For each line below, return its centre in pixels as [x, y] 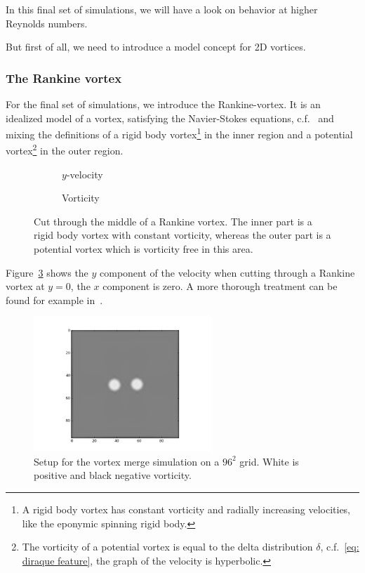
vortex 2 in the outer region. [65, 150]
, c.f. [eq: [340, 547]
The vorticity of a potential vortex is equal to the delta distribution [167, 547]
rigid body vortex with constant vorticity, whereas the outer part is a [182, 235]
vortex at [25, 286]
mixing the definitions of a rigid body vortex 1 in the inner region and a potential [179, 133]
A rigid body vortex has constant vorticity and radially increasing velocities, [186, 509]
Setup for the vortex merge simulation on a [127, 461]
